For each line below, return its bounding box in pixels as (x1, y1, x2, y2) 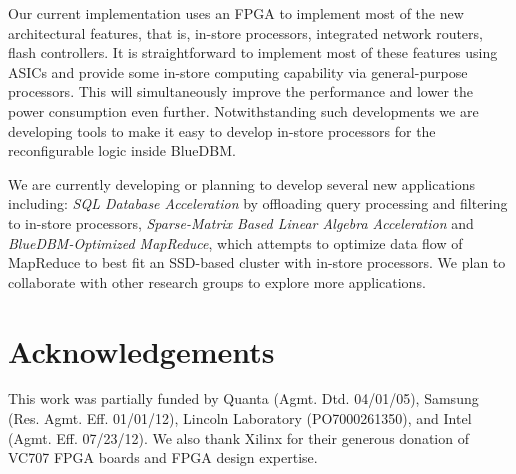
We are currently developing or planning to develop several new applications (8, 173, 476, 194)
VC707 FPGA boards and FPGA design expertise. (8, 447, 318, 468)
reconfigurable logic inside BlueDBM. (8, 140, 236, 161)
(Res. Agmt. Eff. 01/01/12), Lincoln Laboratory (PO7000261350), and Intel (8, 408, 472, 429)
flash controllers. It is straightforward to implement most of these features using (8, 42, 498, 63)
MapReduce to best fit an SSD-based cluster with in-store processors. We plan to (8, 252, 506, 273)
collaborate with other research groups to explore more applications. (8, 271, 426, 292)
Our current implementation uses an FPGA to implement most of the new (8, 3, 464, 23)
